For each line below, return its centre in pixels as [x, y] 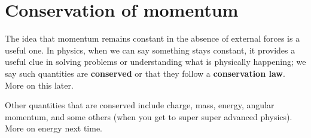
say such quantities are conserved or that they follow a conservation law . [145, 73]
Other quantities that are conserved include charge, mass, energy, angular [140, 105]
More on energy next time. [54, 128]
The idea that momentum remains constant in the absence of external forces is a [153, 38]
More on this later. [39, 85]
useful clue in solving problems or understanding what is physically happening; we [155, 62]
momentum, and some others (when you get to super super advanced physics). [149, 116]
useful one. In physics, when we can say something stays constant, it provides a [150, 50]
